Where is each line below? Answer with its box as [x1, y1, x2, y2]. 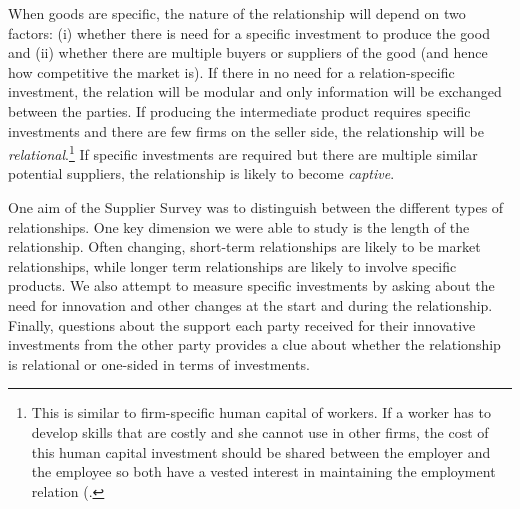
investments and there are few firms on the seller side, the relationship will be [8, 120, 484, 141]
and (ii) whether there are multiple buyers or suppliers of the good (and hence [8, 42, 488, 63]
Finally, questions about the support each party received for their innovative [8, 314, 476, 335]
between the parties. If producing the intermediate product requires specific [8, 100, 471, 121]
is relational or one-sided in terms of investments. [8, 353, 310, 374]
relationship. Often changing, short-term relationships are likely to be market [8, 236, 481, 257]
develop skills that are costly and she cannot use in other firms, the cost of [31, 421, 489, 442]
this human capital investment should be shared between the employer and [31, 441, 491, 462]
